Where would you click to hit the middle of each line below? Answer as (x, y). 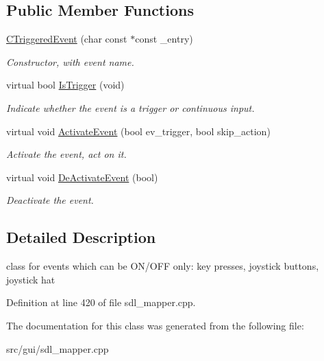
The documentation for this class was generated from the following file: (155, 325)
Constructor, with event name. (70, 61)
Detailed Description (81, 237)
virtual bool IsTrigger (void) (65, 85)
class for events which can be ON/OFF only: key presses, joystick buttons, (163, 266)
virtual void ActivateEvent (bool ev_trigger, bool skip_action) (138, 131)
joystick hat (31, 279)
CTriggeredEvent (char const (67, 39)
